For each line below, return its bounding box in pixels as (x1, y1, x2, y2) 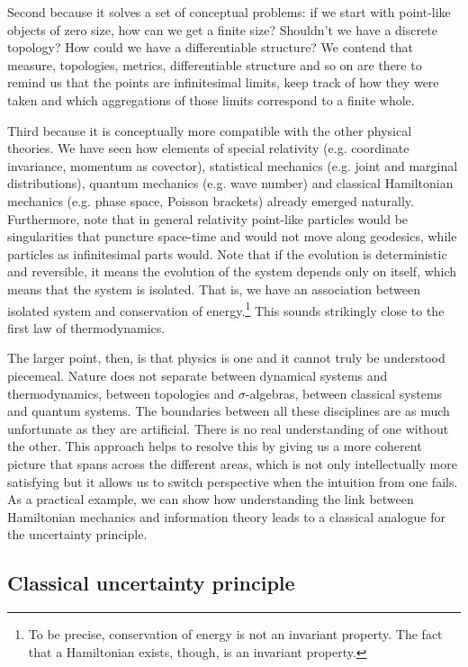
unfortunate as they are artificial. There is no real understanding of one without (7, 419, 449, 437)
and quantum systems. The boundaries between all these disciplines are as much (7, 401, 450, 420)
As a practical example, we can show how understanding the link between (7, 490, 414, 509)
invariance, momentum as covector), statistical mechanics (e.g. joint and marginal (7, 156, 458, 175)
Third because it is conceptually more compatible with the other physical (7, 121, 412, 140)
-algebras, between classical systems (245, 383, 443, 402)
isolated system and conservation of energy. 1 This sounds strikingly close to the (7, 298, 445, 320)
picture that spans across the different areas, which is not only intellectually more (7, 454, 457, 473)
